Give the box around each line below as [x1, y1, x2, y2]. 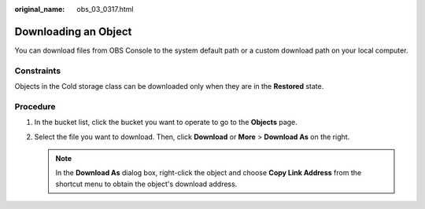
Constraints [14, 65, 61, 76]
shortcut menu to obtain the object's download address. [55, 179, 238, 189]
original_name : [14, 5, 65, 13]
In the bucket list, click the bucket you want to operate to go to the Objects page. [34, 118, 298, 127]
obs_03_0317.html [76, 5, 134, 13]
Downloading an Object [14, 24, 132, 38]
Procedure [14, 101, 56, 112]
